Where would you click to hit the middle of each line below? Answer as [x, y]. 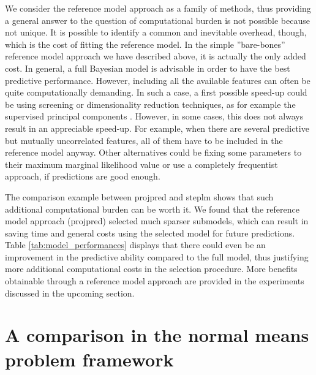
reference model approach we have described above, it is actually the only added [156, 56]
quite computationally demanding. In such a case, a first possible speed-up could [156, 92]
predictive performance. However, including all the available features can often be [158, 80]
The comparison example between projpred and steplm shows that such [139, 196]
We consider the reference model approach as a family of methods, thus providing [158, 8]
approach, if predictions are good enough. [83, 176]
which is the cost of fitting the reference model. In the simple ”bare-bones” [145, 44]
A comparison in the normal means [157, 335]
